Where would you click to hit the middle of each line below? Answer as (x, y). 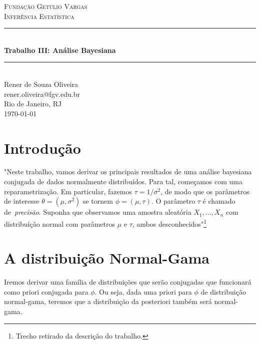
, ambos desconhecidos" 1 (169, 223)
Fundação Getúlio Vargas (46, 6)
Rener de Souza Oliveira (41, 84)
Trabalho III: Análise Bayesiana (60, 50)
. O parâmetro (173, 201)
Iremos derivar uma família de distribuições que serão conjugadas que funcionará (128, 282)
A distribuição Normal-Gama (107, 258)
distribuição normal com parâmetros (59, 223)
